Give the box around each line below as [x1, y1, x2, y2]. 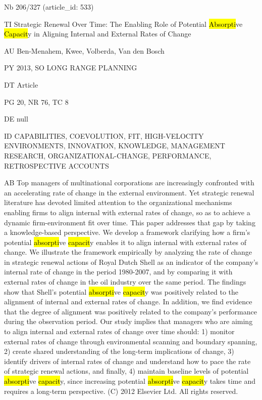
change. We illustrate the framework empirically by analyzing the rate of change [4, 247, 252, 257]
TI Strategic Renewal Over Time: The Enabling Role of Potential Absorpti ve [4, 18, 243, 29]
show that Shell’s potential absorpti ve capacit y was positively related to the [4, 286, 239, 297]
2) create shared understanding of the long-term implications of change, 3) [4, 346, 234, 356]
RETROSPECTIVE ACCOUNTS [4, 160, 109, 171]
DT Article [4, 79, 38, 90]
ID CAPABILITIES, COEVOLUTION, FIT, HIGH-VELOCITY [4, 130, 204, 141]
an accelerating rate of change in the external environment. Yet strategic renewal [4, 187, 254, 197]
